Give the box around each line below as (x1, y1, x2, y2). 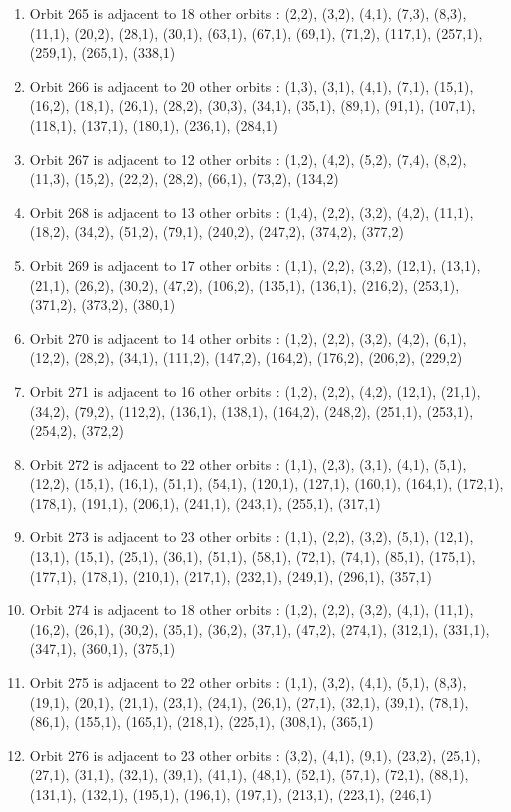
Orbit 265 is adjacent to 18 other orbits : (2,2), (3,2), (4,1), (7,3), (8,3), (29, 3, 467, 23)
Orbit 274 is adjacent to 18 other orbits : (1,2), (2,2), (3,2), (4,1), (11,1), (29, 599, 474, 620)
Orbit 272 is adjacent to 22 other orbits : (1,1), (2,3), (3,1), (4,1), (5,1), (29, 453, 467, 474)
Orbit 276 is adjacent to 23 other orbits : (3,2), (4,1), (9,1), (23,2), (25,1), (29, 744, 481, 765)
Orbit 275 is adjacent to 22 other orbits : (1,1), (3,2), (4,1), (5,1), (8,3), (29, 672, 467, 693)
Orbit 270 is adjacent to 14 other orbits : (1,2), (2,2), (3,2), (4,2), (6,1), (29, 327, 467, 348)
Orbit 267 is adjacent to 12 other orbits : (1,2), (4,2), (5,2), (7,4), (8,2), (29, 148, 467, 169)
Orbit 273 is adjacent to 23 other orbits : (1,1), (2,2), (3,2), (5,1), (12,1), (29, 526, 474, 547)
